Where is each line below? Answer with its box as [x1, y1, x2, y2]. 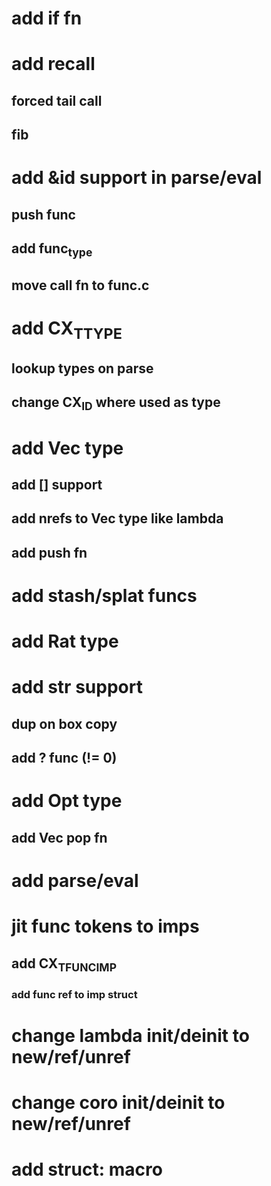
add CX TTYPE [11, 317, 123, 343]
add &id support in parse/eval [11, 167, 263, 189]
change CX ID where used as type [11, 394, 221, 414]
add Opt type [11, 790, 123, 812]
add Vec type [11, 437, 124, 459]
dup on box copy [11, 715, 118, 732]
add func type [11, 240, 93, 260]
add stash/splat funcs [11, 585, 198, 607]
